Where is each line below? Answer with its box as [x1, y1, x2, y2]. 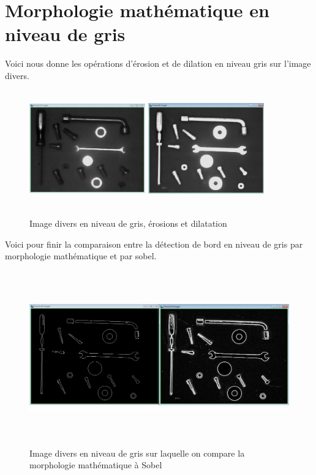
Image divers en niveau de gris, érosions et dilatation [29, 217, 227, 230]
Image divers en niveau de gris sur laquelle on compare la [29, 446, 245, 459]
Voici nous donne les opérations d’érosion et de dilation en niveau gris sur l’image [5, 57, 311, 70]
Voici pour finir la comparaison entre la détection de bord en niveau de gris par [5, 237, 303, 250]
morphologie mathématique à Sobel [29, 458, 162, 471]
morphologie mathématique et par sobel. [5, 249, 157, 262]
